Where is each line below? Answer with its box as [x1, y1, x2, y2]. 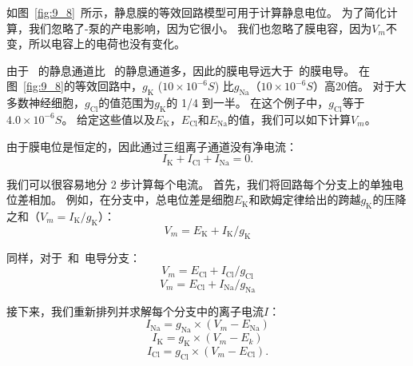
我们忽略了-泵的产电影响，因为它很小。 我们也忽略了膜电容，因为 [28, 19, 372, 36]
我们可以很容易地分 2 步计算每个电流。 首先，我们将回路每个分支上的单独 [6, 175, 392, 192]
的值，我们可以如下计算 [228, 110, 351, 127]
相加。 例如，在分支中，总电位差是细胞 [28, 191, 234, 208]
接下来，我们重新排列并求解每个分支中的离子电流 [6, 302, 264, 319]
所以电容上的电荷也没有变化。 [28, 35, 185, 52]
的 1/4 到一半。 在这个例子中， [166, 94, 329, 111]
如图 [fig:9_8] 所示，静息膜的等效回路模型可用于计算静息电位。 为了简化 [6, 4, 387, 20]
